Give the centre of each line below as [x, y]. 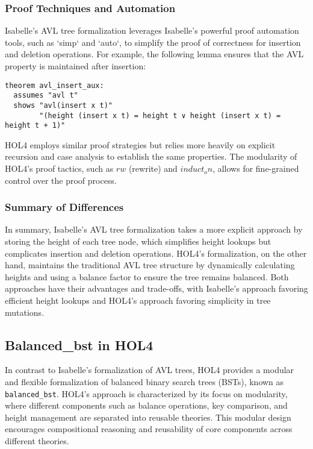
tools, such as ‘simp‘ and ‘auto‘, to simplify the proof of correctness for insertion [153, 42]
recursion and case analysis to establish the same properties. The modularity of [151, 156]
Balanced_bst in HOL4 [79, 344]
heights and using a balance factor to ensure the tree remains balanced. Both [147, 276]
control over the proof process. [61, 180]
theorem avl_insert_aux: [54, 85]
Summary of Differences [64, 207]
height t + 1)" [35, 126]
